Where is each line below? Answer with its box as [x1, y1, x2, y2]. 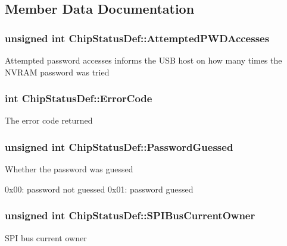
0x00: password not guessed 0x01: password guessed [5, 182, 194, 195]
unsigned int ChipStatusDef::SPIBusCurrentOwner [5, 208, 255, 223]
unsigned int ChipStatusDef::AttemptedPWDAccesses [5, 30, 270, 45]
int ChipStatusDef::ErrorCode [5, 91, 152, 106]
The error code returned [5, 114, 93, 127]
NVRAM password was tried [5, 65, 110, 78]
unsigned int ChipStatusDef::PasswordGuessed [5, 139, 233, 154]
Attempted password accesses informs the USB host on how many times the [5, 54, 282, 66]
